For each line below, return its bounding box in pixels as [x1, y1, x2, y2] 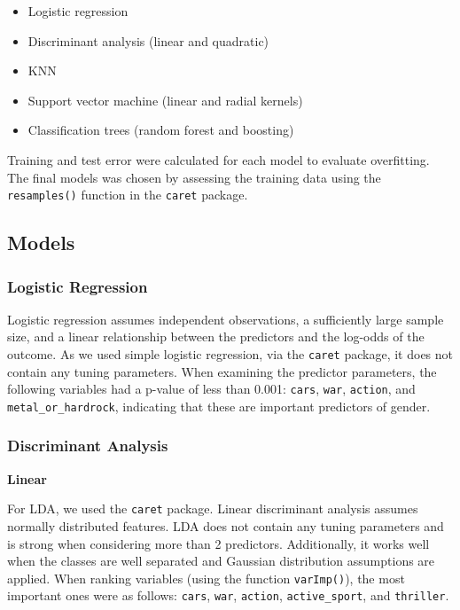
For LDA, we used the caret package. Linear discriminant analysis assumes [7, 499, 418, 518]
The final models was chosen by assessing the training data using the [7, 168, 381, 186]
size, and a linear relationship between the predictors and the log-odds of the [7, 327, 425, 346]
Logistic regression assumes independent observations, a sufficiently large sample [7, 309, 444, 328]
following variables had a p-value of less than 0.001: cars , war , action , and [7, 379, 416, 398]
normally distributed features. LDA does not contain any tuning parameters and [7, 517, 444, 536]
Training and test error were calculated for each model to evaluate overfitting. [7, 150, 430, 168]
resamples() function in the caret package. [7, 185, 248, 204]
